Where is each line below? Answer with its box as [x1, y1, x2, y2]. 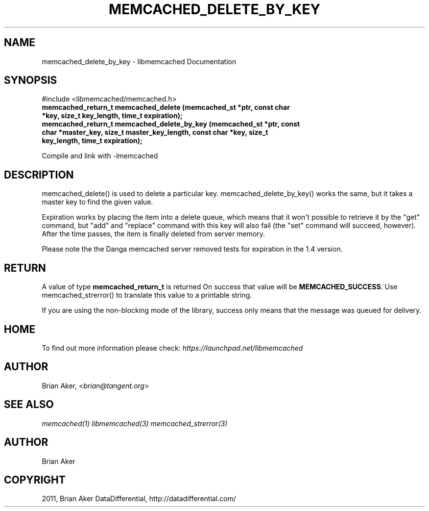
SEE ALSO [4, 398, 54, 411]
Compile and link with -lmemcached [42, 152, 158, 160]
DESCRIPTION [4, 168, 74, 181]
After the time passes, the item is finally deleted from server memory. [42, 230, 265, 238]
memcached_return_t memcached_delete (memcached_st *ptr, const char [42, 103, 290, 112]
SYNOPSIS [4, 74, 57, 87]
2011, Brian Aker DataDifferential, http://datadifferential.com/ [42, 494, 236, 503]
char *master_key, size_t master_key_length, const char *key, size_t [42, 128, 268, 137]
